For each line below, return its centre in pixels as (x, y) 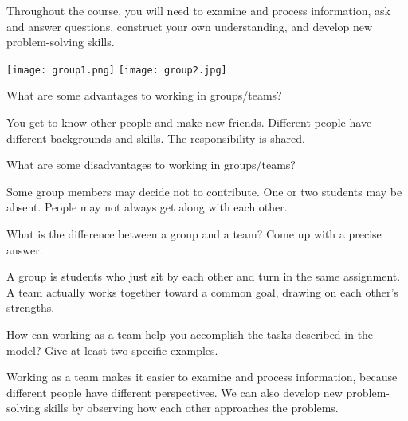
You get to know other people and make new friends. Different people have (189, 122)
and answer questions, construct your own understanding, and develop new (190, 26)
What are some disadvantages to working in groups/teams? (151, 165)
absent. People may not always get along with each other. (147, 207)
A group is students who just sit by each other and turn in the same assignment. (204, 276)
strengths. (31, 307)
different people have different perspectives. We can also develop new (175, 392)
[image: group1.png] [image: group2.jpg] (117, 70)
